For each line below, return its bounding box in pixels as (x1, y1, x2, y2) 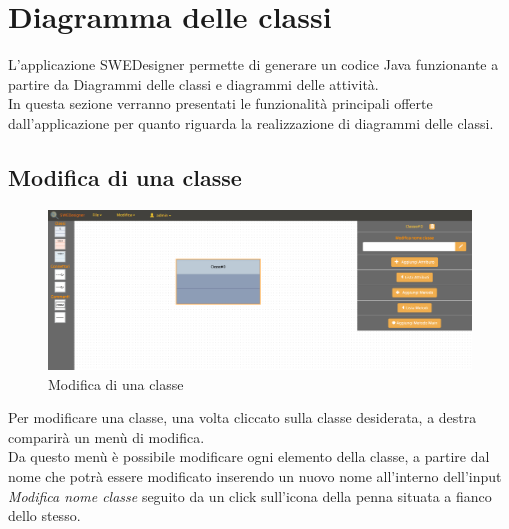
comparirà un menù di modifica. (8, 426, 205, 447)
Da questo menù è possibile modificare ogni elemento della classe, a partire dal (8, 446, 490, 467)
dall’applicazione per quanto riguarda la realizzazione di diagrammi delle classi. (8, 112, 494, 133)
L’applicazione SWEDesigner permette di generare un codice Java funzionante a (8, 54, 499, 75)
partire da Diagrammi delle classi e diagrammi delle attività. (8, 73, 379, 94)
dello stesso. (8, 505, 81, 526)
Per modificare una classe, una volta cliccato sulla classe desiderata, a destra (8, 407, 477, 428)
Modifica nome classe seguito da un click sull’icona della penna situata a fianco (8, 485, 492, 506)
